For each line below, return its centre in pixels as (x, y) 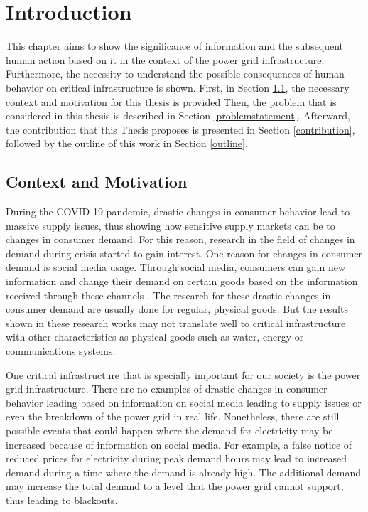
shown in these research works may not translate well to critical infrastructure (176, 322)
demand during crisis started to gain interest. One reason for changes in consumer (184, 253)
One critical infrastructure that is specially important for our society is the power (183, 374)
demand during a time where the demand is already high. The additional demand (183, 472)
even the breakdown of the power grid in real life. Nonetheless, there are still (173, 416)
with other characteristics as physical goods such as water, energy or (155, 337)
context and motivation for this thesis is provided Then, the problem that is (171, 101)
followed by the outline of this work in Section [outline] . (127, 143)
